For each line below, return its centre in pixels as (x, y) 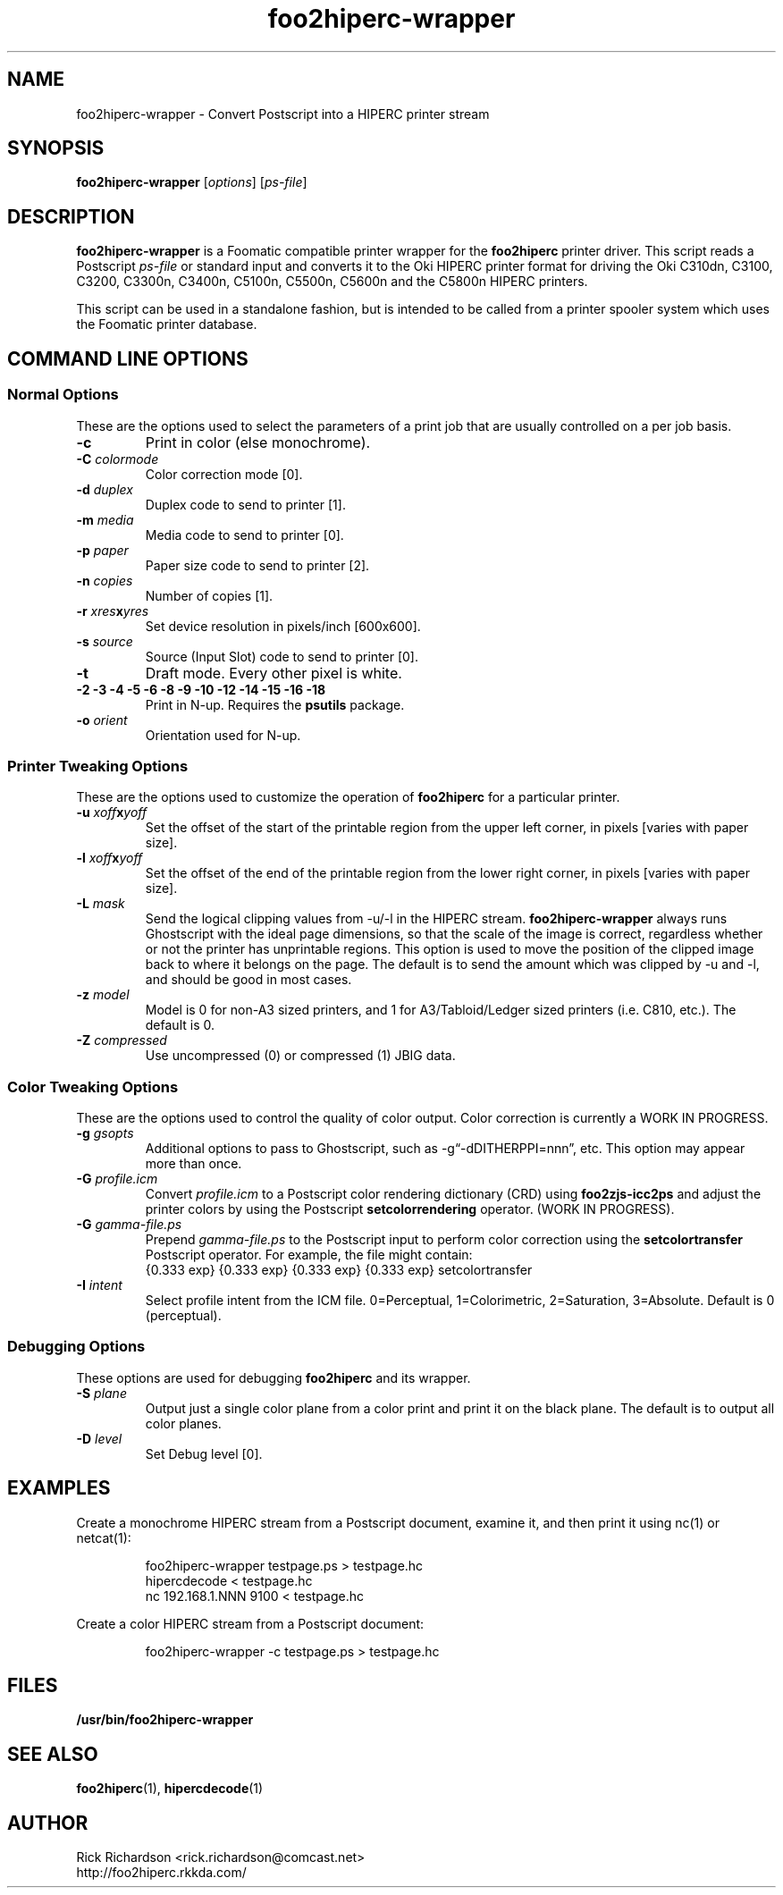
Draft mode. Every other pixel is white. (274, 673)
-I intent (99, 1285)
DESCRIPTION (71, 216)
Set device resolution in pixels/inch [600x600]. (283, 626)
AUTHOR (48, 1823)
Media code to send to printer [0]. (244, 535)
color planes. (183, 1423)
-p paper (102, 550)
